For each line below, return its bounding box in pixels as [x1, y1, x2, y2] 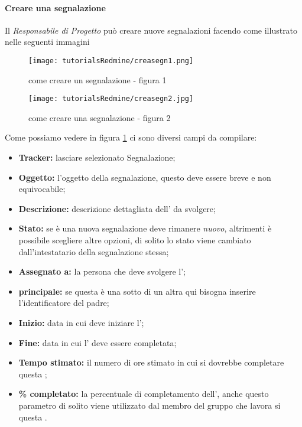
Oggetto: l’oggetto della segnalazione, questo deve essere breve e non [18, 171, 271, 183]
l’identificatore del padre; [18, 296, 109, 309]
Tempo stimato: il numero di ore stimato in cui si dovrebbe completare [18, 356, 284, 369]
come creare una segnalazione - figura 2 [28, 111, 171, 123]
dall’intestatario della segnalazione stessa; [18, 245, 169, 257]
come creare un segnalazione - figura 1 [28, 73, 167, 86]
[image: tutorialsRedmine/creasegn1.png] [28, 56, 194, 65]
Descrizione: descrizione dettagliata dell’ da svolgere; [18, 202, 216, 214]
